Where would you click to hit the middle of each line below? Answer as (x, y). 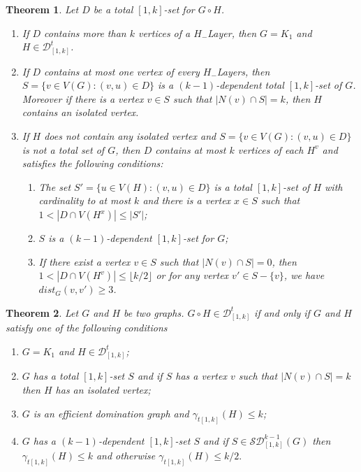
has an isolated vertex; (103, 390)
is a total (233, 186)
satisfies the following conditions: (93, 163)
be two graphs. (154, 312)
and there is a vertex (187, 200)
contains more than (85, 33)
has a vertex (201, 376)
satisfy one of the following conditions (87, 328)
